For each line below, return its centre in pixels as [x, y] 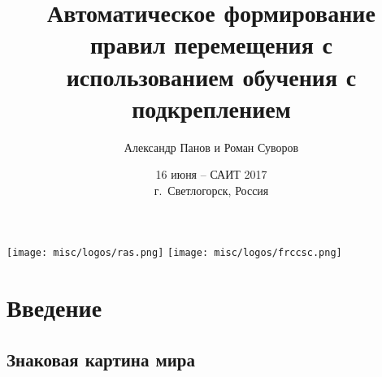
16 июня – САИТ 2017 [211, 174]
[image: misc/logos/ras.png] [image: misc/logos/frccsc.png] [174, 253]
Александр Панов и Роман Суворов [211, 147]
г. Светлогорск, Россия [211, 190]
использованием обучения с [211, 76]
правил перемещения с [211, 44]
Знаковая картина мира [101, 359]
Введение [54, 308]
